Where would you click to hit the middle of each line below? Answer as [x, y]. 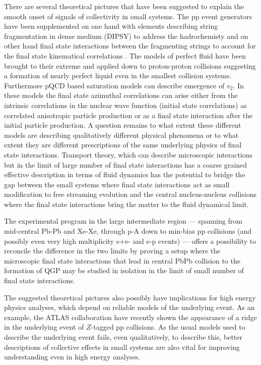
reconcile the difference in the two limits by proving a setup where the [112, 251]
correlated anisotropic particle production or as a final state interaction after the [128, 115]
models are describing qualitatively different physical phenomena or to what [121, 135]
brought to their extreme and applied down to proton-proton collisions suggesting [130, 65]
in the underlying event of [44, 327]
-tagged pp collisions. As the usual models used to [168, 327]
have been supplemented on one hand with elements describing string [111, 26]
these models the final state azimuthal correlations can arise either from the [121, 95]
